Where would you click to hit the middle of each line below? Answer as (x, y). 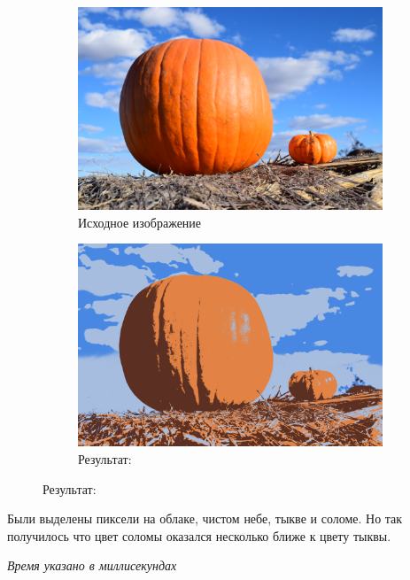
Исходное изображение (140, 222)
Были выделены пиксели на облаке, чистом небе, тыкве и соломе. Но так (205, 518)
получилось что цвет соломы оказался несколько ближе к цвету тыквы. (199, 535)
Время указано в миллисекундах (92, 565)
